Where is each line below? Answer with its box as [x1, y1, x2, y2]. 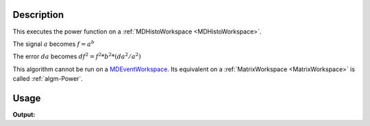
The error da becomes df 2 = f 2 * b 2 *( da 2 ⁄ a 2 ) [12, 51, 141, 61]
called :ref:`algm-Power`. [12, 75, 84, 83]
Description [12, 9, 64, 21]
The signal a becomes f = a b [12, 39, 95, 48]
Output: [12, 110, 36, 118]
